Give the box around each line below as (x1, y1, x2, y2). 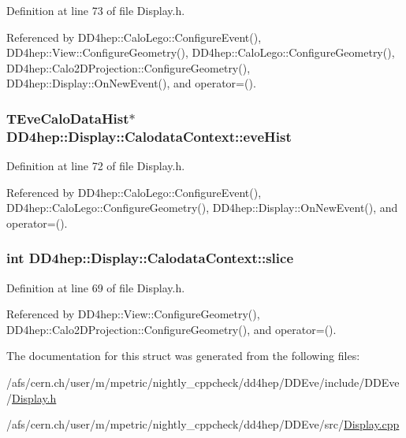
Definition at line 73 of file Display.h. (6, 2, 185, 18)
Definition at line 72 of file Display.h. (6, 158, 185, 174)
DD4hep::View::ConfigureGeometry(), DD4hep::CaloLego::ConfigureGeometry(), (6, 44, 395, 61)
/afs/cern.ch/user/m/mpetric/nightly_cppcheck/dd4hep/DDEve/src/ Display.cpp (6, 416, 400, 432)
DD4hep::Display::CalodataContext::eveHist (6, 126, 292, 146)
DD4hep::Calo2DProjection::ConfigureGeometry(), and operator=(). (6, 321, 337, 337)
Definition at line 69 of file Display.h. (6, 279, 185, 295)
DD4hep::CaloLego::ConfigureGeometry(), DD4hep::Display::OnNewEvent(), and (6, 199, 398, 216)
